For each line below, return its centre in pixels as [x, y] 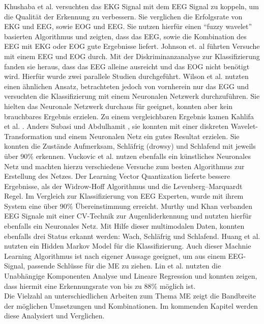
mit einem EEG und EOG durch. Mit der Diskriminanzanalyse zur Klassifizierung [132, 56]
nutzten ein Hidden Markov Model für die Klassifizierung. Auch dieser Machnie [128, 246]
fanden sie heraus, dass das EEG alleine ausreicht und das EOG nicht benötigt [127, 66]
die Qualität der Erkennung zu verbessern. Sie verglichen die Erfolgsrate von [123, 16]
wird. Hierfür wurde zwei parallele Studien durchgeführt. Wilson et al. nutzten [126, 76]
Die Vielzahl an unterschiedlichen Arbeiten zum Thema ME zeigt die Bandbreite [130, 296]
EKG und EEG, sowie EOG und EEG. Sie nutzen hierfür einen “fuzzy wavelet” [128, 26]
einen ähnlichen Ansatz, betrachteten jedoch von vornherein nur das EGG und [127, 86]
